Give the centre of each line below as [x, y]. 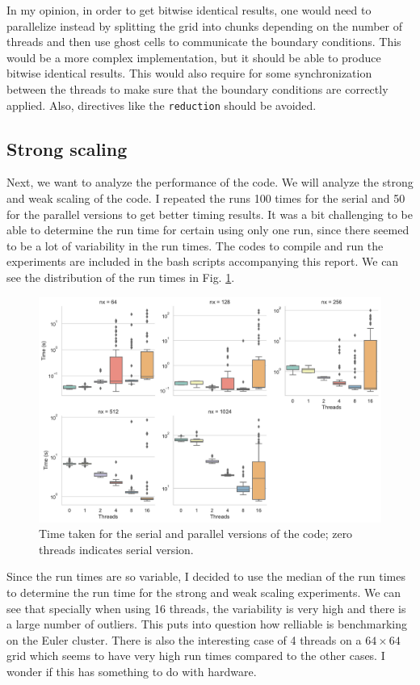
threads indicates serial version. [116, 549]
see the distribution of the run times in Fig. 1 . [121, 277]
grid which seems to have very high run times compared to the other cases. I [196, 656]
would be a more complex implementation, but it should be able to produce [194, 57]
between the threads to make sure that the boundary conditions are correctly [197, 88]
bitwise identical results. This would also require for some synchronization [189, 73]
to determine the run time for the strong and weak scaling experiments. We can [204, 593]
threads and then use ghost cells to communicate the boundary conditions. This [204, 42]
